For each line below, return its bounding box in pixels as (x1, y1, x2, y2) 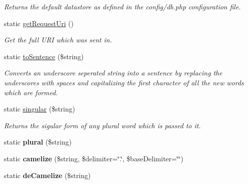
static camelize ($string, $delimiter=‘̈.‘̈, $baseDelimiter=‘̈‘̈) (4, 153, 183, 163)
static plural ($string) (4, 137, 72, 147)
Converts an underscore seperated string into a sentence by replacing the (4, 68, 222, 78)
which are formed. (4, 87, 58, 97)
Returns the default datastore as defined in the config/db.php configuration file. (4, 1, 241, 11)
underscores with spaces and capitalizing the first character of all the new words (4, 77, 244, 87)
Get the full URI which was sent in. (4, 35, 112, 45)
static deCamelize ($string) (4, 170, 91, 180)
